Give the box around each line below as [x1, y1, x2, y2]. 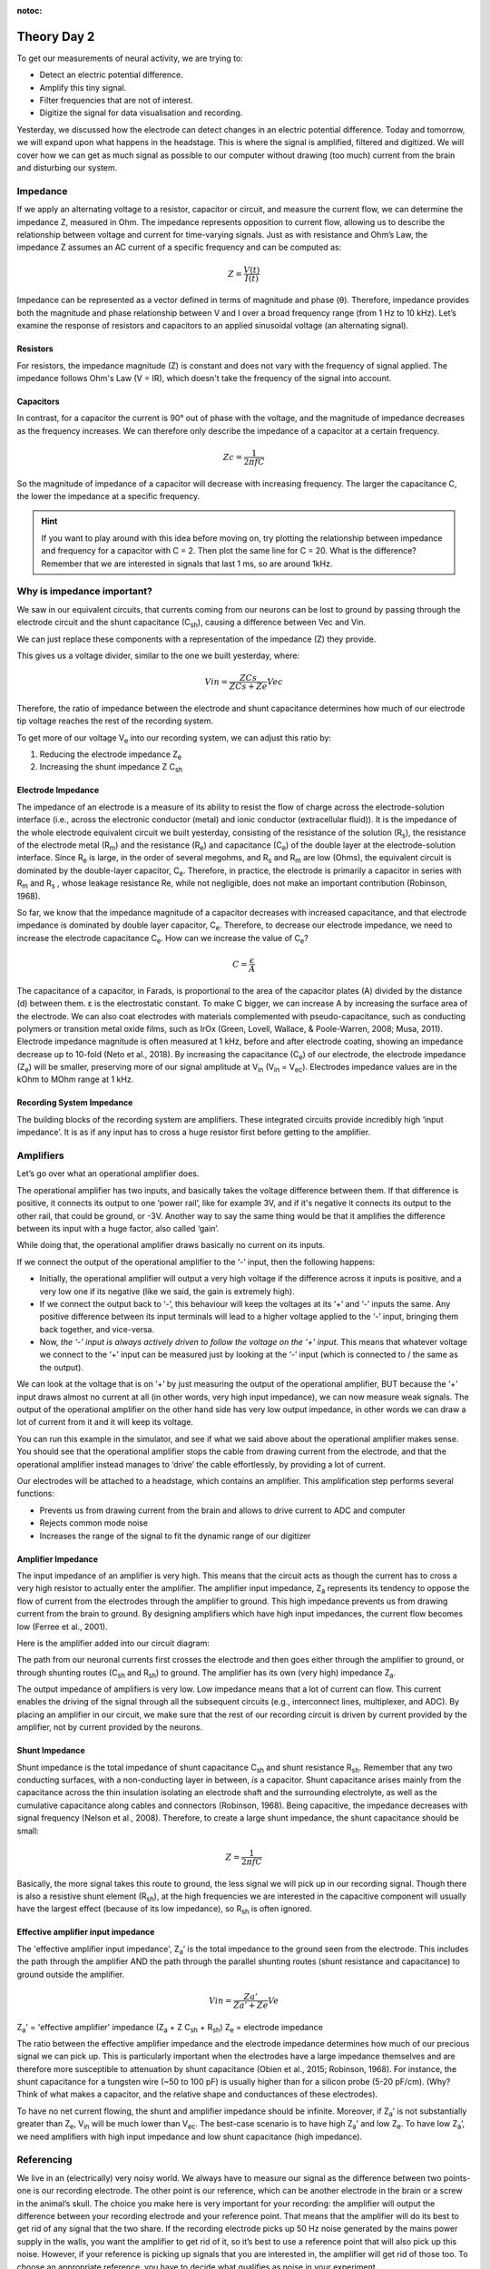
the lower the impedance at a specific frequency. [16, 491, 201, 502]
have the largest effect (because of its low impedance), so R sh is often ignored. [16, 1903, 312, 1917]
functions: [16, 1488, 54, 1499]
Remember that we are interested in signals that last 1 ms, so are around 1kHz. [41, 558, 333, 569]
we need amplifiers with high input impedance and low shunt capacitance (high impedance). [16, 2131, 363, 2142]
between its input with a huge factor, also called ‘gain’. [16, 1223, 220, 1233]
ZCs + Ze [229, 682, 268, 692]
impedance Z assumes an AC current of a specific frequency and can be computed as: [16, 241, 342, 253]
